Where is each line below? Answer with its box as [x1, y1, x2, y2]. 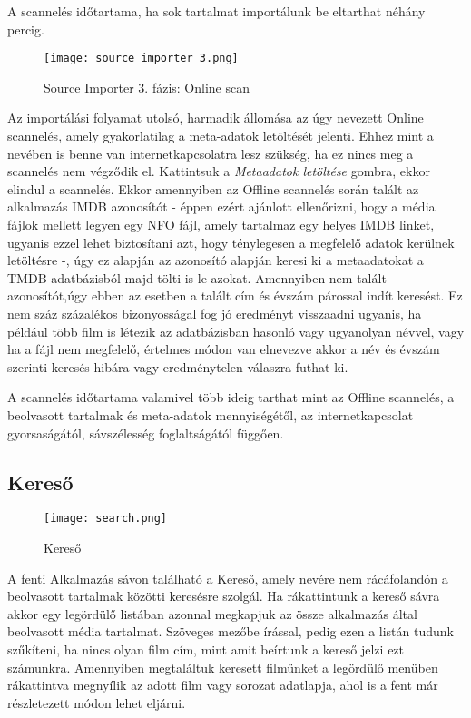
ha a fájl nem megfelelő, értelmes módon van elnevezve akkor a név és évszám [7, 339, 440, 359]
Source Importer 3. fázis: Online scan [44, 77, 250, 96]
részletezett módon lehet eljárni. [7, 693, 186, 712]
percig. [7, 19, 44, 38]
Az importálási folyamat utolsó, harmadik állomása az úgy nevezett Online [7, 108, 424, 127]
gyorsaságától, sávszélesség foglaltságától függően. [7, 423, 284, 442]
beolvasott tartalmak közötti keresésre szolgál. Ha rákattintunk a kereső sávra [7, 586, 440, 605]
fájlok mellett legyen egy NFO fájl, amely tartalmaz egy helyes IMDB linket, [7, 215, 435, 233]
